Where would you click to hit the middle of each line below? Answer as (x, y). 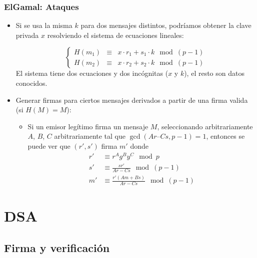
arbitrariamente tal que (90, 136)
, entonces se (225, 136)
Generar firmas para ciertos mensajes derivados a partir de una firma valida (132, 100)
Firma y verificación (57, 248)
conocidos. (31, 83)
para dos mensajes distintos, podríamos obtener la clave (166, 25)
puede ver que (49, 145)
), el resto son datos (214, 73)
